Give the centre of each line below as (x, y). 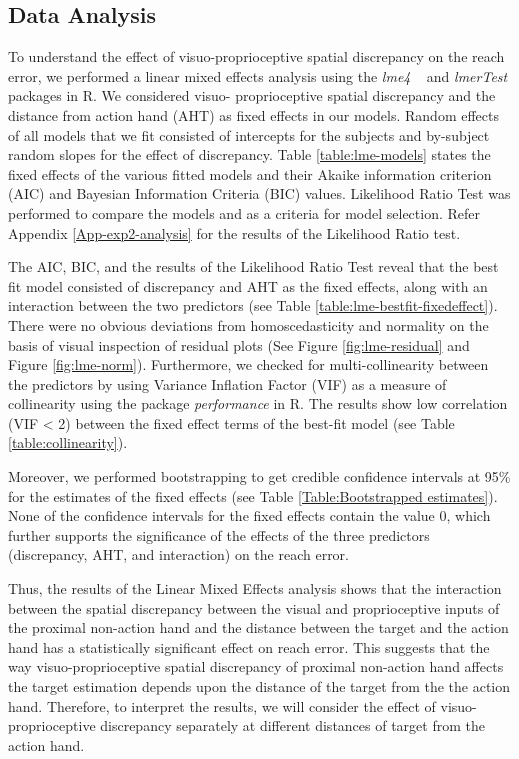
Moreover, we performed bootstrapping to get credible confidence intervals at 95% (259, 476)
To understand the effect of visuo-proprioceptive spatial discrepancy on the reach (256, 56)
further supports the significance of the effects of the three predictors (219, 534)
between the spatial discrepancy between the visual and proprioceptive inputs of (254, 607)
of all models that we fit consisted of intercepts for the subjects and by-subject (249, 134)
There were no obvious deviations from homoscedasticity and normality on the (248, 324)
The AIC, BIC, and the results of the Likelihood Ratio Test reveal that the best (253, 266)
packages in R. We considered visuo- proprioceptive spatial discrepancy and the (252, 95)
